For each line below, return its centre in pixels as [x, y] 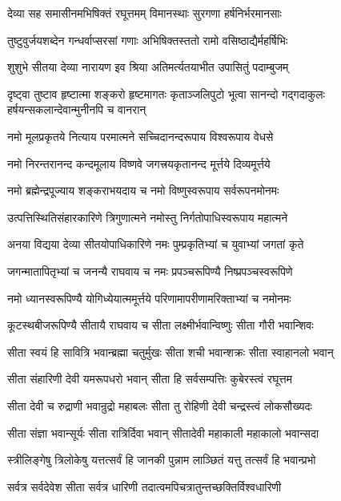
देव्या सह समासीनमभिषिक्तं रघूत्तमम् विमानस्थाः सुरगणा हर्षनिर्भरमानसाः [144, 13]
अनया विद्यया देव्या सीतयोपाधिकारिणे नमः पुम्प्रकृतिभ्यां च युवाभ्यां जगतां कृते [156, 244]
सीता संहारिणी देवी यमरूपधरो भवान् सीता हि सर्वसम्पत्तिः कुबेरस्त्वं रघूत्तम [150, 379]
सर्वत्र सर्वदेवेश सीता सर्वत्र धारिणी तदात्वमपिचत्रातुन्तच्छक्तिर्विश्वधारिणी [144, 486]
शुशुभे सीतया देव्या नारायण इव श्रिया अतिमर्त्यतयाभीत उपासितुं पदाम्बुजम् [148, 67]
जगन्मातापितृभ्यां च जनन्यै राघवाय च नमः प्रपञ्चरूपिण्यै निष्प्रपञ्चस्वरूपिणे [150, 271]
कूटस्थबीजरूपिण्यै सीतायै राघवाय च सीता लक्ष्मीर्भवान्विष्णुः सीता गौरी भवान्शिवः [160, 325]
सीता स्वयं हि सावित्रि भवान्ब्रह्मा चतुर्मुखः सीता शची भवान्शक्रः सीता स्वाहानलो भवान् [170, 352]
